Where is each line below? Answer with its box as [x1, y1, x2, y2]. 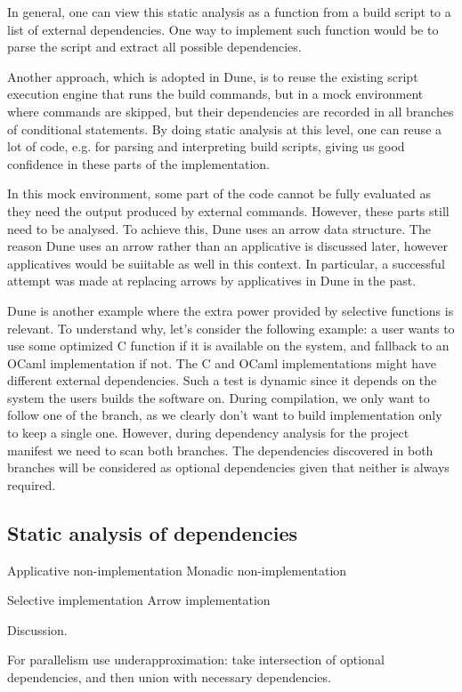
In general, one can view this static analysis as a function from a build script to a [7, 3, 451, 20]
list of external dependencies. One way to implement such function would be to [7, 20, 439, 38]
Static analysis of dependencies [7, 519, 298, 546]
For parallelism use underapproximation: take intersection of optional [7, 650, 385, 669]
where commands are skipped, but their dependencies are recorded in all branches [7, 101, 454, 120]
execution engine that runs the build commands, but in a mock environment [7, 84, 424, 103]
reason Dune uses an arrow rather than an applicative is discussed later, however [7, 237, 448, 255]
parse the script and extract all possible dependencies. [7, 37, 302, 56]
